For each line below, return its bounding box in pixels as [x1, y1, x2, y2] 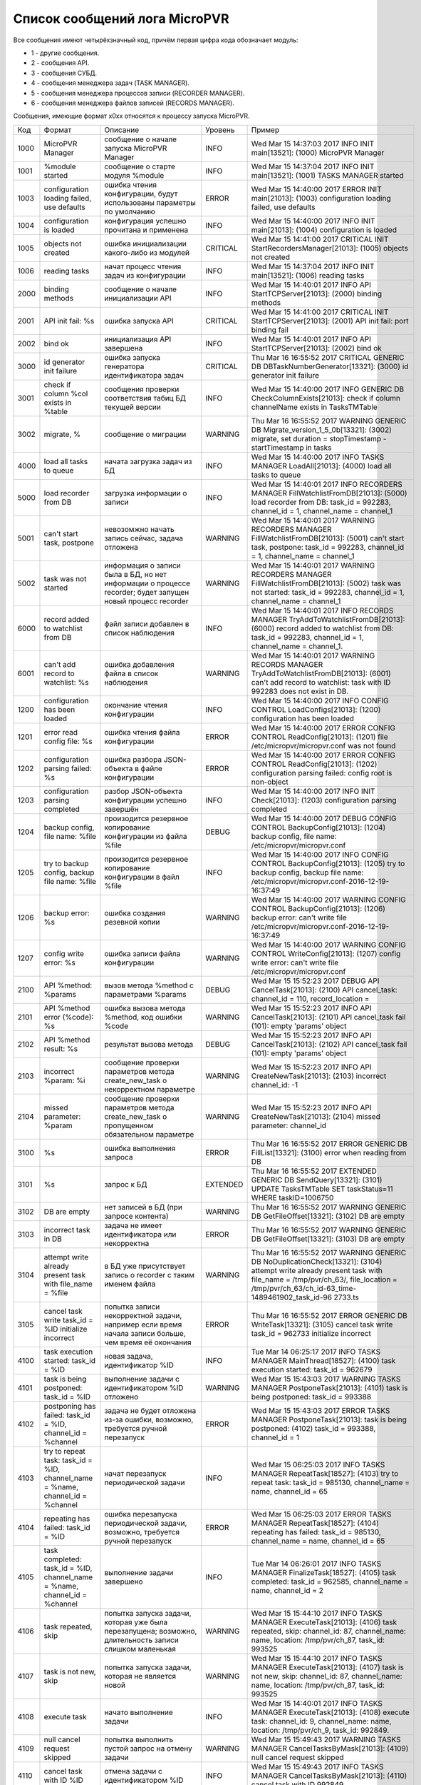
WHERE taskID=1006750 [251, 1192, 334, 1202]
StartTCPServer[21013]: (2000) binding [251, 288, 383, 298]
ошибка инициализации [104, 238, 187, 248]
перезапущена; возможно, [104, 1626, 197, 1636]
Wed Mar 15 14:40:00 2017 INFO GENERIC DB [251, 384, 405, 394]
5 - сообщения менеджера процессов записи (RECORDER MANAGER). [31, 89, 245, 97]
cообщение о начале [104, 284, 177, 294]
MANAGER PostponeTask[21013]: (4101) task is [251, 1382, 408, 1392]
